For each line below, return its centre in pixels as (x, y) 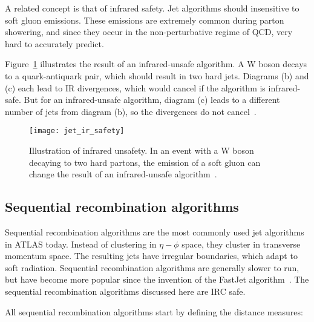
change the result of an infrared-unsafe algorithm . (123, 174)
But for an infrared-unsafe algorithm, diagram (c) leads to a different (152, 100)
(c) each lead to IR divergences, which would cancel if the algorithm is (135, 87)
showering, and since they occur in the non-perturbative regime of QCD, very (149, 32)
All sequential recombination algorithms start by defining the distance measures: (154, 311)
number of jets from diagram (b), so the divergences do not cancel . (131, 111)
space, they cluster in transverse (241, 244)
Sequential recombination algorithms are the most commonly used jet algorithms (155, 232)
